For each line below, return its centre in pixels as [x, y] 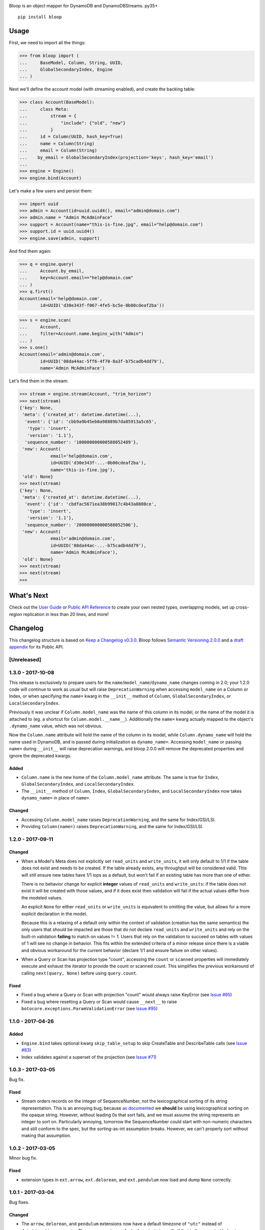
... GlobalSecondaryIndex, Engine [66, 70]
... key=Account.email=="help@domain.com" [76, 278]
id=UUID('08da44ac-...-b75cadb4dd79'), [98, 545]
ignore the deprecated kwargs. [40, 756]
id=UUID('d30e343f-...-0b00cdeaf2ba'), [98, 463]
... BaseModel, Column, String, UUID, [71, 62]
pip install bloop [40, 17]
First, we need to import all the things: [47, 43]
